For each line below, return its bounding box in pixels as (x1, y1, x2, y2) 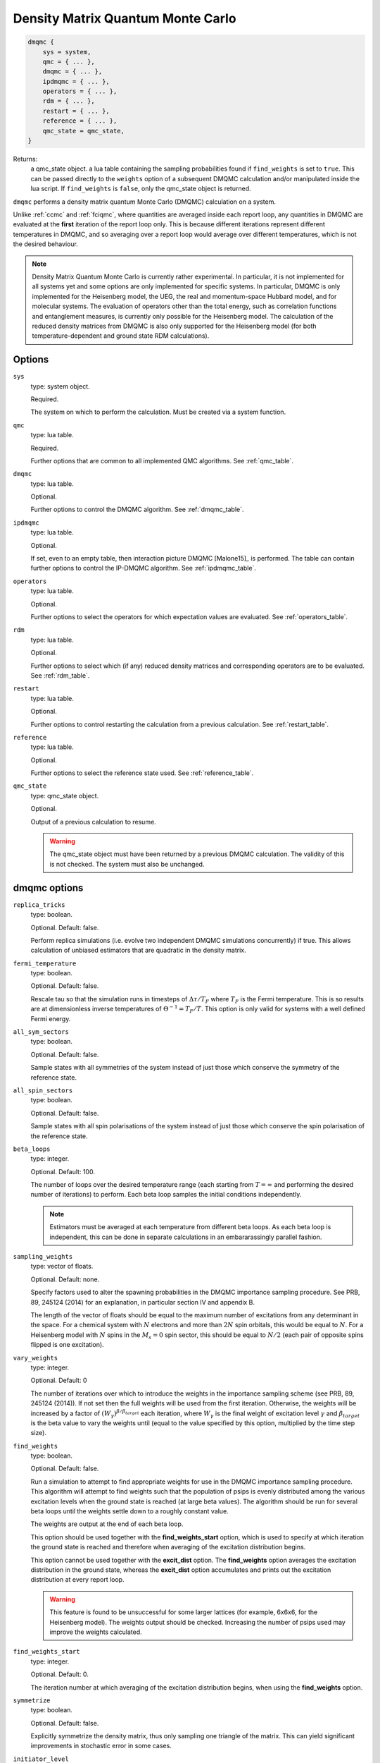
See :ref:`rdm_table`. (30, 671, 90, 680)
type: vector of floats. (30, 1262, 94, 1271)
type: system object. (30, 382, 91, 391)
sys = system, (42, 48, 91, 56)
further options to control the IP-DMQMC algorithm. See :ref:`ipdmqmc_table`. (30, 564, 257, 573)
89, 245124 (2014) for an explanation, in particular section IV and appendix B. (30, 1298, 255, 1306)
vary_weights (13, 1354, 58, 1362)
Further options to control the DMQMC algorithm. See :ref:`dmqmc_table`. (30, 505, 244, 514)
